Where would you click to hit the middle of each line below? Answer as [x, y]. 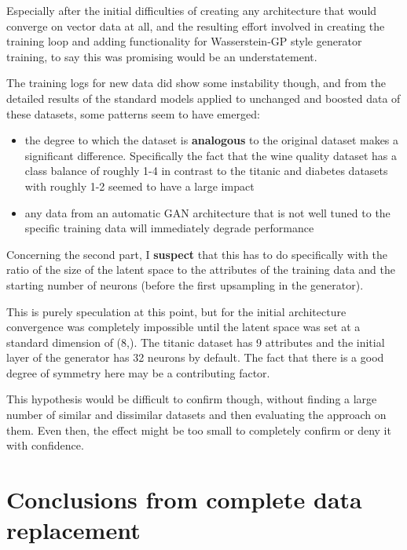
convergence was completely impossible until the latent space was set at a [183, 327]
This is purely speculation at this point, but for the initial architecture [176, 311]
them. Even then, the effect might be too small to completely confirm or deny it [199, 430]
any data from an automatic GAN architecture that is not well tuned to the [207, 212]
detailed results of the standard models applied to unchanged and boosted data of [203, 98]
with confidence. [45, 445]
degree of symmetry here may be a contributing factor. [138, 372]
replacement [73, 530]
